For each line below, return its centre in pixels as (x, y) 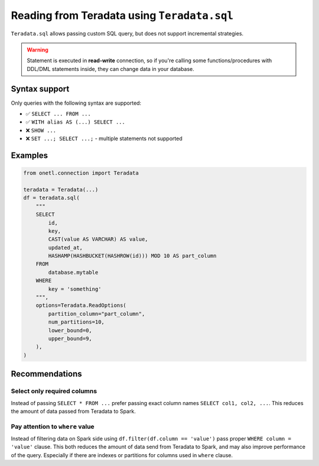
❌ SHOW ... (41, 130)
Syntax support (40, 89)
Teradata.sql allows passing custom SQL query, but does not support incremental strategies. (127, 33)
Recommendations (46, 374)
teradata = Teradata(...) (61, 190)
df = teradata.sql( (51, 198)
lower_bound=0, (70, 330)
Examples (30, 156)
